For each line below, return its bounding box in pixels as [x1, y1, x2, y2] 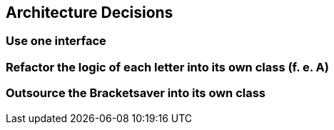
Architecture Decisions [6, 4, 173, 21]
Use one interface [6, 34, 106, 49]
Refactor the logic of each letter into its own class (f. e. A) [6, 59, 329, 74]
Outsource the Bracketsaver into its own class [6, 86, 266, 101]
